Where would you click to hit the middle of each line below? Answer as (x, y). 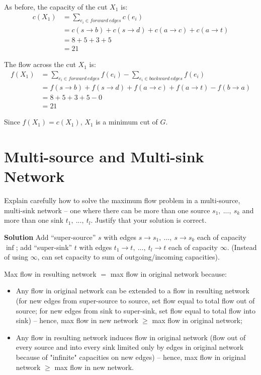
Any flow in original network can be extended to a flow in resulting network (133, 291)
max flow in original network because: (168, 273)
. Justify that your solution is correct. (149, 220)
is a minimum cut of (127, 122)
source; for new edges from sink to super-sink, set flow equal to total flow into (136, 310)
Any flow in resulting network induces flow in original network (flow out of (131, 337)
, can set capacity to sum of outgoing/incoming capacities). (128, 257)
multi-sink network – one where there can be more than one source (107, 210)
